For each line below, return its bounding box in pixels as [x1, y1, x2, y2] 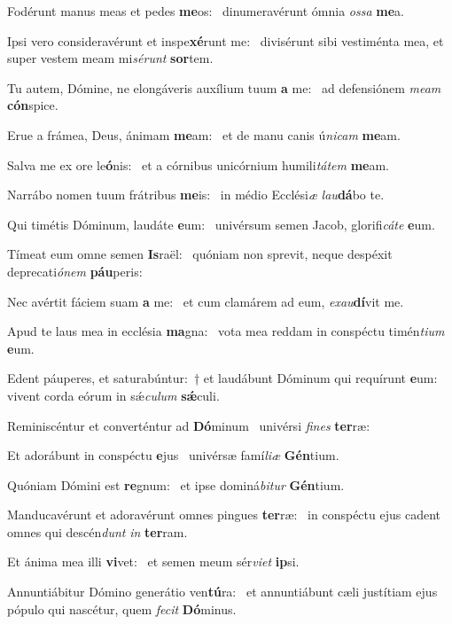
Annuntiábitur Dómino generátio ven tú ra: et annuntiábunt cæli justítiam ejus [7, 582, 438, 601]
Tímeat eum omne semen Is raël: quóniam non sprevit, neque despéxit [7, 245, 393, 263]
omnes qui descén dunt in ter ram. [7, 522, 188, 541]
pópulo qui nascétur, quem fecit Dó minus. [7, 599, 237, 618]
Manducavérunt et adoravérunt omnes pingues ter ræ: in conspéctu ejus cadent [7, 505, 440, 524]
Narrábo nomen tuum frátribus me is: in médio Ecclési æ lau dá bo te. [7, 185, 385, 204]
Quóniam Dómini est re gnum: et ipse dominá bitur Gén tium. [7, 475, 345, 494]
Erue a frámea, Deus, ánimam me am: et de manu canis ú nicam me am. [7, 125, 401, 144]
